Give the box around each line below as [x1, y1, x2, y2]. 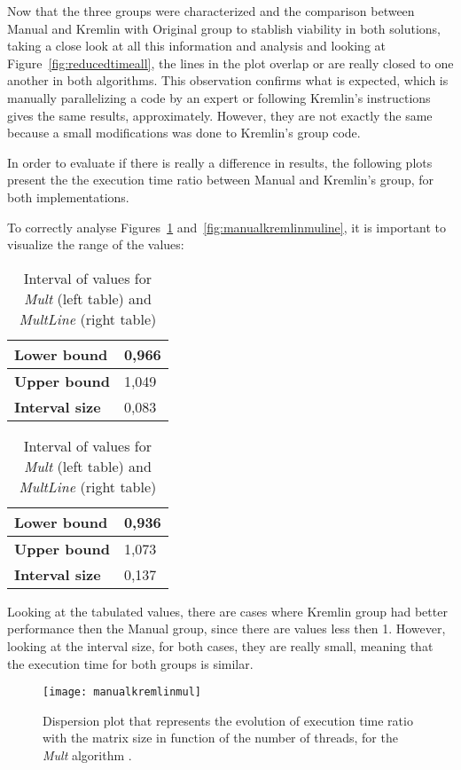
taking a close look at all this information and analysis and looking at [7, 36, 386, 55]
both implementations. [7, 187, 129, 206]
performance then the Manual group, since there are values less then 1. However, [7, 619, 446, 638]
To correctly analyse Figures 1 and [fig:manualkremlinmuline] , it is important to [7, 217, 446, 236]
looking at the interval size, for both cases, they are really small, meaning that [7, 636, 434, 655]
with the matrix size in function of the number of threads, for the [43, 728, 398, 747]
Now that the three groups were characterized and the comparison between [7, 2, 415, 20]
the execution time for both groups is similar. [7, 654, 254, 672]
